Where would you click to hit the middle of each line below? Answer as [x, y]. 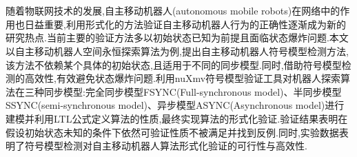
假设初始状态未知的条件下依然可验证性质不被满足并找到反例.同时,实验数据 [172, 132]
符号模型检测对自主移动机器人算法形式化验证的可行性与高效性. [166, 146]
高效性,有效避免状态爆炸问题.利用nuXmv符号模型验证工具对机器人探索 [183, 78]
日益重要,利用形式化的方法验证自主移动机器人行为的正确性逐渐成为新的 [185, 24]
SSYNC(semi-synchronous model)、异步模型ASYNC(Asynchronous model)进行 [175, 105]
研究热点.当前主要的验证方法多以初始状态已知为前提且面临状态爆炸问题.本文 [177, 38]
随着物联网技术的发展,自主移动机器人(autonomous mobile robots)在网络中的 [173, 11]
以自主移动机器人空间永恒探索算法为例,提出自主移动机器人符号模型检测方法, [177, 51]
